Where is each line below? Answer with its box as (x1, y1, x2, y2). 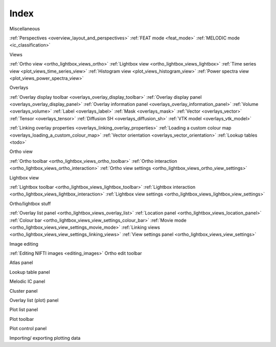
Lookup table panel (9, 269, 51, 275)
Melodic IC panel (9, 278, 45, 285)
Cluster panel (9, 288, 38, 294)
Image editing (9, 241, 38, 247)
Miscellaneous (9, 26, 40, 32)
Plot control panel (9, 326, 47, 332)
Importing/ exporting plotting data (9, 335, 81, 341)
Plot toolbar (9, 316, 34, 322)
